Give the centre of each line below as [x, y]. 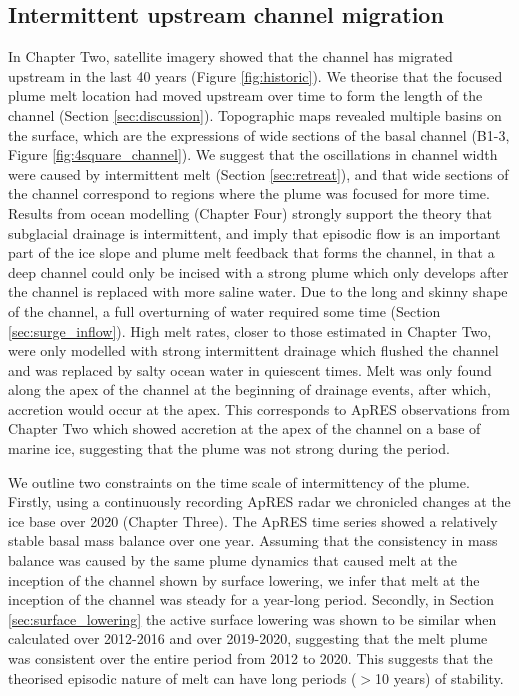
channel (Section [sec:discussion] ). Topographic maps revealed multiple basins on [255, 114]
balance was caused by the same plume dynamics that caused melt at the [233, 560]
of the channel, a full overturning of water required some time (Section [224, 310]
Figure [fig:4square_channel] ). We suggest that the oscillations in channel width [253, 154]
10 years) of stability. [439, 677]
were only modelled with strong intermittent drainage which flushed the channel [253, 350]
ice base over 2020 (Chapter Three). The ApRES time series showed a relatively [253, 520]
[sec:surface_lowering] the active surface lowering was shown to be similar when [252, 618]
